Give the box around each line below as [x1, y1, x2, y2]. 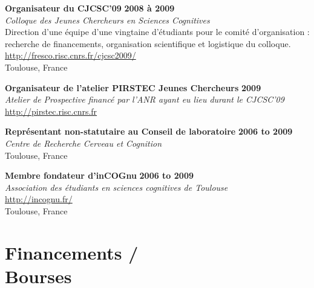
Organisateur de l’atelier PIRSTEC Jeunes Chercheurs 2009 [5, 81, 261, 94]
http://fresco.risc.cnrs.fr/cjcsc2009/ [5, 49, 136, 62]
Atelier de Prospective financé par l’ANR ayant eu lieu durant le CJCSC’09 [5, 93, 284, 106]
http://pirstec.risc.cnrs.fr [5, 104, 97, 117]
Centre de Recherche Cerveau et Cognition [5, 136, 162, 149]
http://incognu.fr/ [5, 193, 73, 205]
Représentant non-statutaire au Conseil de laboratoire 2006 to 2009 [5, 125, 293, 138]
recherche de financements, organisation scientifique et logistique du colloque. [5, 37, 291, 50]
